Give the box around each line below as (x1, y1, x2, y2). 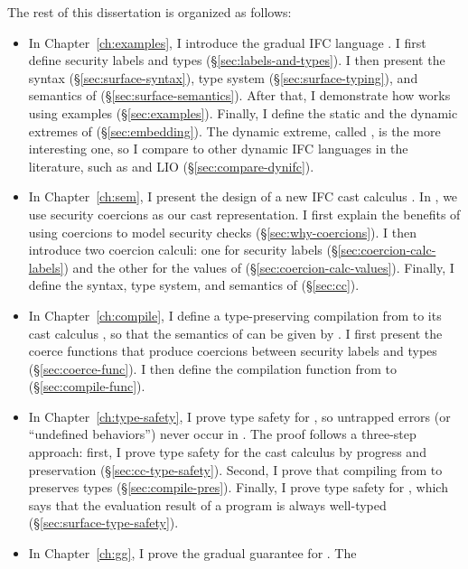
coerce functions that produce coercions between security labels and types (28, 341, 437, 360)
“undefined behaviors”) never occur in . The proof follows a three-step (28, 424, 417, 443)
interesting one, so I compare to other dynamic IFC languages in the (28, 139, 408, 158)
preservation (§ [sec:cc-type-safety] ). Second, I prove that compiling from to (28, 460, 443, 479)
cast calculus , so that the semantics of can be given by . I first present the (28, 323, 443, 342)
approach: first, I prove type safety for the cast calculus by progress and (28, 443, 426, 462)
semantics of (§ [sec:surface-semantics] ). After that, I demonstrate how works (28, 86, 451, 105)
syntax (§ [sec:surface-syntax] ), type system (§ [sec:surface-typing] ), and (28, 68, 418, 87)
